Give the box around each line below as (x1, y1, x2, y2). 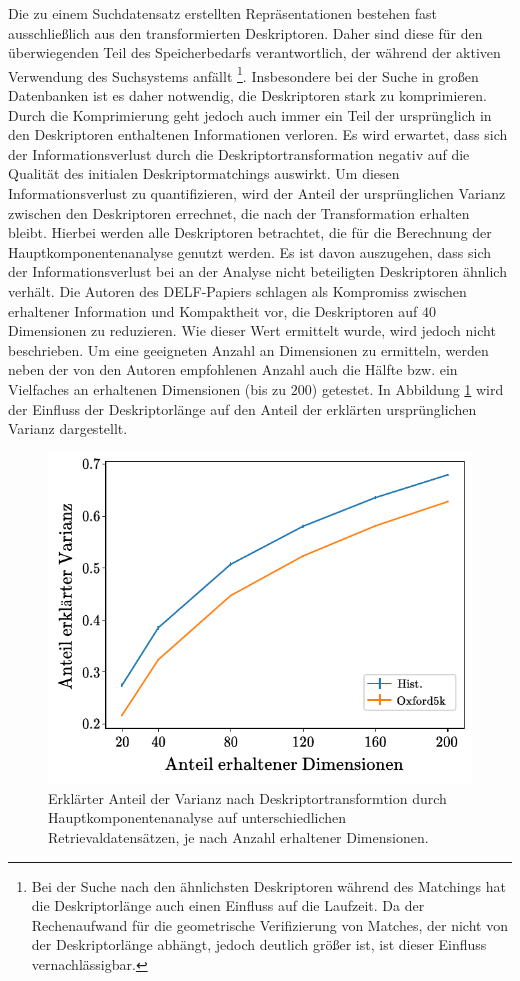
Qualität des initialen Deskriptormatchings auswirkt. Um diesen (8, 163, 400, 184)
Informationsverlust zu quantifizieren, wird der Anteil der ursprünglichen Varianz (8, 183, 506, 203)
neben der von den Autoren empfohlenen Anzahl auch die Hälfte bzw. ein (8, 359, 458, 380)
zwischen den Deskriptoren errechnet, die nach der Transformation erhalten (8, 202, 470, 223)
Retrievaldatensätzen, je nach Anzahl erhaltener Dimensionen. (48, 826, 429, 847)
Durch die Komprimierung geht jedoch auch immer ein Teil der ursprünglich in (8, 104, 492, 125)
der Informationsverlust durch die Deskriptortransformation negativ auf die (8, 143, 470, 164)
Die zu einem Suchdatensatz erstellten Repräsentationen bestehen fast (8, 3, 437, 23)
